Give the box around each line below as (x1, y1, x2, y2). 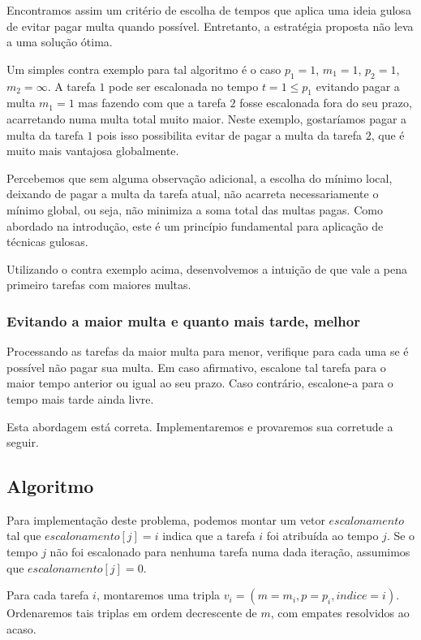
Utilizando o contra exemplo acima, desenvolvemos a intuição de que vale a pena (6, 260, 408, 277)
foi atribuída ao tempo (266, 527, 379, 544)
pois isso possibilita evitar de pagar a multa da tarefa (97, 126, 363, 143)
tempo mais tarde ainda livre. (6, 390, 154, 407)
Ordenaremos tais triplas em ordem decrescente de (6, 604, 257, 621)
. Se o (386, 527, 415, 544)
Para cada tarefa (6, 586, 89, 603)
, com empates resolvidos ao (270, 604, 410, 621)
